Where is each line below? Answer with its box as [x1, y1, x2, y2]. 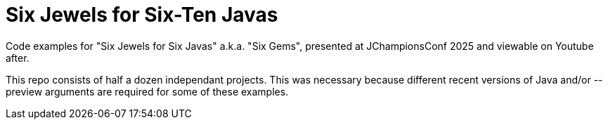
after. [6, 51, 30, 64]
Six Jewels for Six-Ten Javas [6, 3, 278, 27]
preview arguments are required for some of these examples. [6, 85, 289, 98]
